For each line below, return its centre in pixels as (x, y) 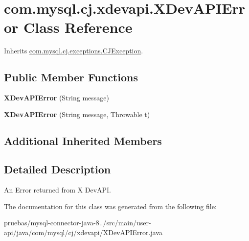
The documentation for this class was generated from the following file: (110, 206)
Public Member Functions (71, 77)
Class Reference (78, 27)
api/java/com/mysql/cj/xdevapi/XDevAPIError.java (83, 232)
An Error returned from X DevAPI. (58, 190)
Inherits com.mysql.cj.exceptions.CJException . (74, 51)
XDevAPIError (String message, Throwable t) (77, 114)
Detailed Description (57, 169)
